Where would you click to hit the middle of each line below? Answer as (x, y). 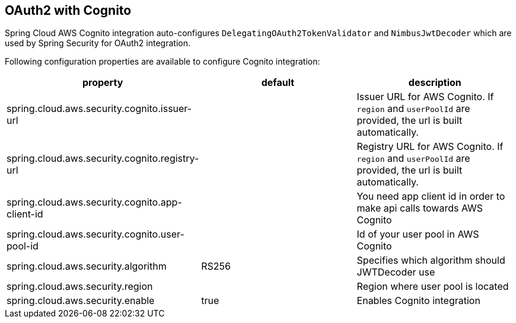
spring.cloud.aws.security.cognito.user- (95, 234)
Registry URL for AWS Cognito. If (430, 147)
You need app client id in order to (431, 196)
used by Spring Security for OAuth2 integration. (98, 43)
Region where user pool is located (433, 287)
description (435, 83)
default (278, 83)
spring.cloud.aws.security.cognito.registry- (103, 159)
